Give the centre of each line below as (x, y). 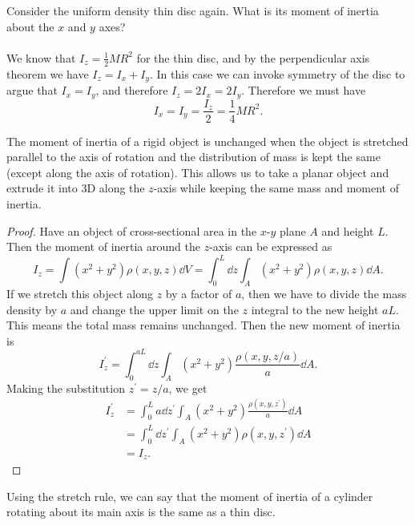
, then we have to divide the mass (324, 294)
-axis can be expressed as (271, 246)
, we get (188, 388)
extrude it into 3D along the (76, 188)
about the (30, 26)
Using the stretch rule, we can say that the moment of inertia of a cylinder (190, 496)
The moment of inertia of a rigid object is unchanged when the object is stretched (207, 141)
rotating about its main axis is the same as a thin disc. (141, 512)
